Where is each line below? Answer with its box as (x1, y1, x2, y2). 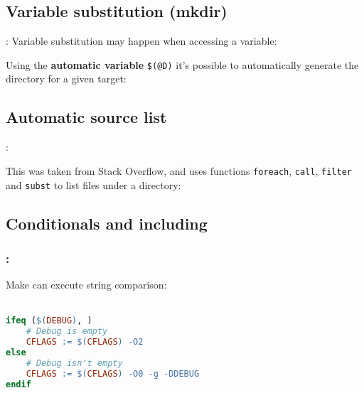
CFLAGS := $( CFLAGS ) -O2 (26, 337, 144, 348)
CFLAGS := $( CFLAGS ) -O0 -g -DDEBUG (26, 368, 200, 379)
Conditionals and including (6, 212, 208, 234)
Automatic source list (6, 106, 167, 128)
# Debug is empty (26, 326, 108, 337)
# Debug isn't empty (26, 357, 123, 368)
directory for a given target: (6, 71, 127, 86)
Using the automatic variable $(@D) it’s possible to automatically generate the (6, 57, 359, 72)
